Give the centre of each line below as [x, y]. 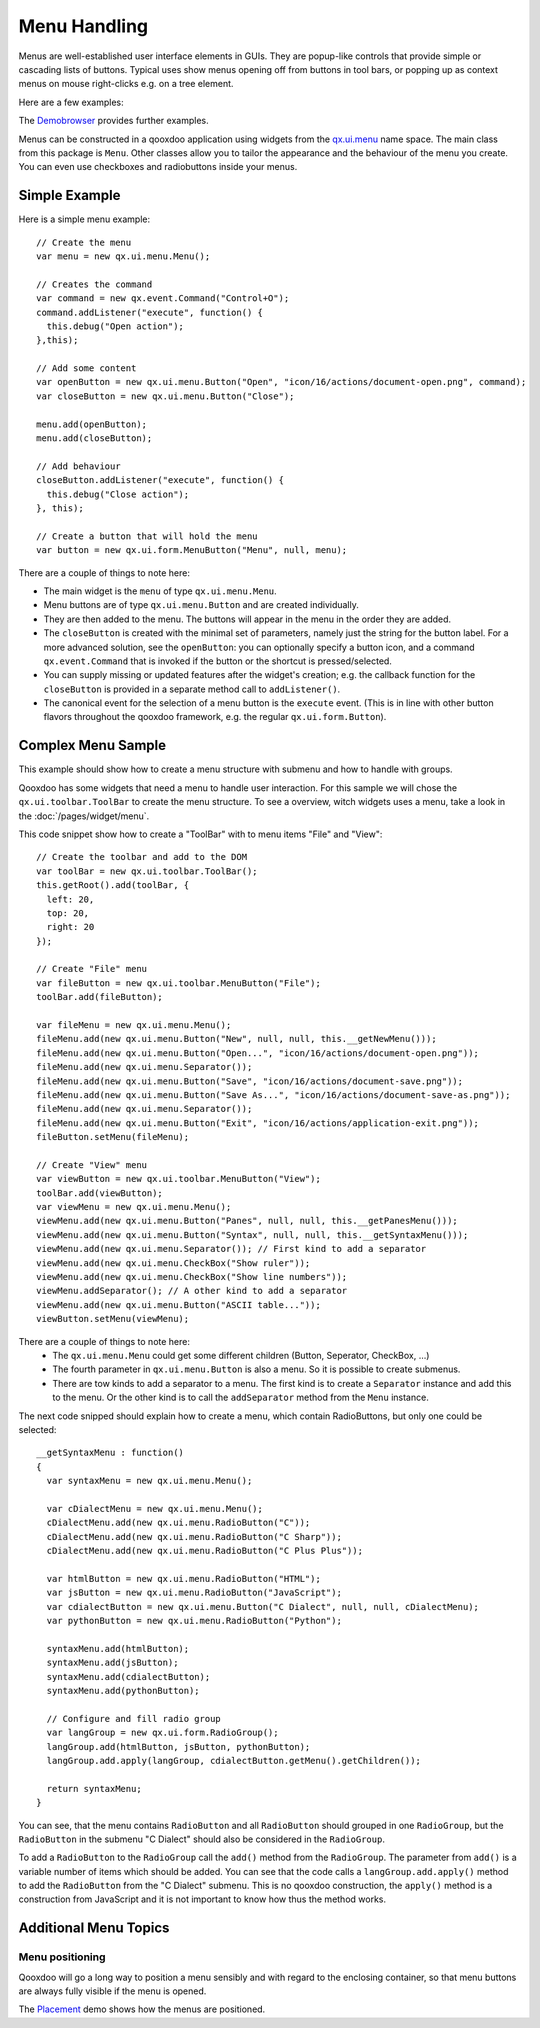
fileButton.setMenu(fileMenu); [113, 1137]
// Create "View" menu [92, 1164]
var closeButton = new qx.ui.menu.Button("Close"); [165, 396]
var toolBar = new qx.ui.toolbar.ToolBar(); [147, 871]
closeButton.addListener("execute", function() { [160, 480]
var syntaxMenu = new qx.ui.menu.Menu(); [149, 1481]
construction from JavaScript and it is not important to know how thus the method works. [202, 1899]
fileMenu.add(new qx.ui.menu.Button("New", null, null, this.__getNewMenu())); [236, 1039]
